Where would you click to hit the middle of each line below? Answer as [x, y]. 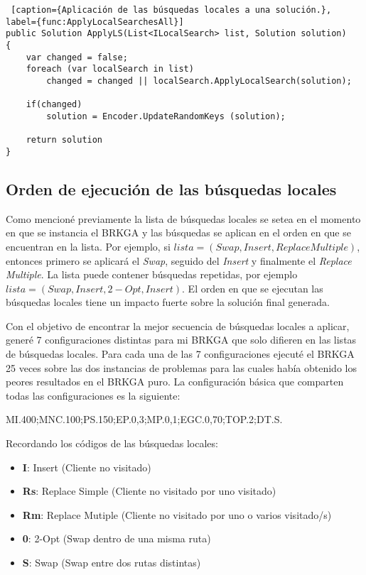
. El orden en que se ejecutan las [253, 288]
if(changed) [54, 105]
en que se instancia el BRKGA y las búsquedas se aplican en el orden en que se [178, 232]
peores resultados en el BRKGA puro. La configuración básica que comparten [175, 382]
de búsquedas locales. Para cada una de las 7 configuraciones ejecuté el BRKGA [180, 354]
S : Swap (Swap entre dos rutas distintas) [112, 563]
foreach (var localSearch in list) [110, 69]
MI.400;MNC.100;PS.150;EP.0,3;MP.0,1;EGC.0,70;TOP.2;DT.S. [144, 419]
